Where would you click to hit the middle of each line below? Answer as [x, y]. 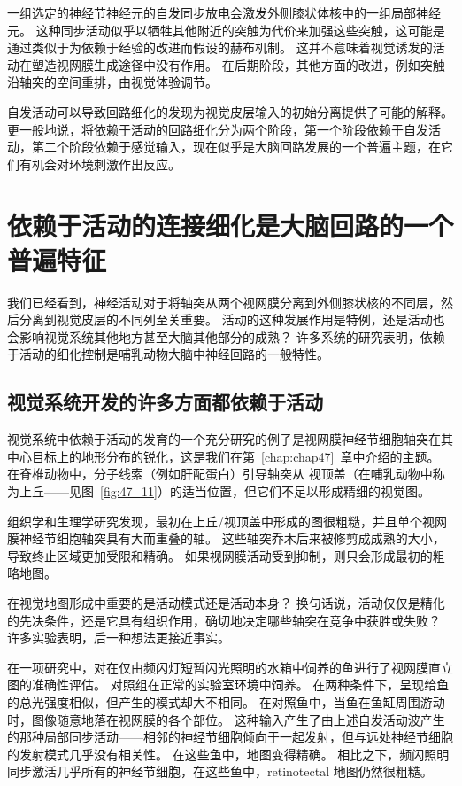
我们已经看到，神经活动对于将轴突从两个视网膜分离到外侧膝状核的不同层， [224, 302]
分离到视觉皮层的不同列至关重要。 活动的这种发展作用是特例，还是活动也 [232, 319]
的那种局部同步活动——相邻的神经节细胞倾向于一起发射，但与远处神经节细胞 [230, 737]
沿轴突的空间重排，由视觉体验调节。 [112, 82]
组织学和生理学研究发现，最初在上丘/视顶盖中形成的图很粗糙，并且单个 [215, 521]
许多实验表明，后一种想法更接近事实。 [119, 638]
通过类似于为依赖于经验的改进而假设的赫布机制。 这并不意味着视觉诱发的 [220, 47]
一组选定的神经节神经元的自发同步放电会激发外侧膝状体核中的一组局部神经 [224, 12]
